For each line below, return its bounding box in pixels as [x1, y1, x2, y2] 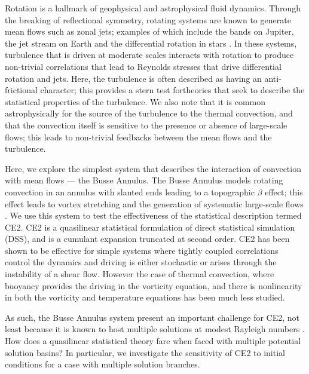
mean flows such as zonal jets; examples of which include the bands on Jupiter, [5, 25, 294, 38]
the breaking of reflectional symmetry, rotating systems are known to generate [5, 13, 291, 26]
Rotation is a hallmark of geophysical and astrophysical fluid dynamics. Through [5, 2, 301, 14]
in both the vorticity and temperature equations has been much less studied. [5, 291, 285, 304]
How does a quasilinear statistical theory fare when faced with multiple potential [5, 335, 301, 347]
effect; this [265, 185, 303, 198]
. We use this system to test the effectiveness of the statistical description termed [5, 209, 302, 222]
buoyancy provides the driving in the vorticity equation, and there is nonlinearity [5, 279, 302, 292]
